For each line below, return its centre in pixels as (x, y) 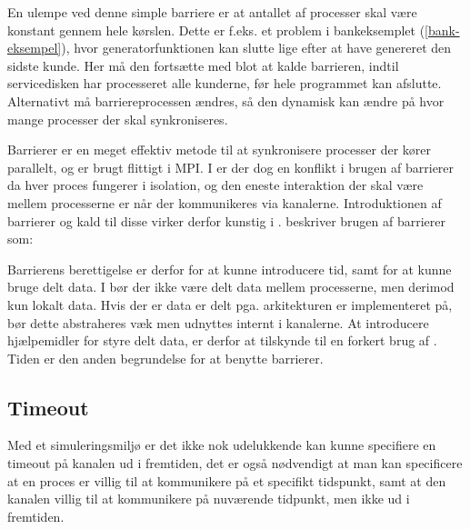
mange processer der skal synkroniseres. (118, 119)
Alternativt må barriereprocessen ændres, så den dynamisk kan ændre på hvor (226, 100)
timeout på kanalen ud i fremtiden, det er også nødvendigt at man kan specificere (235, 463)
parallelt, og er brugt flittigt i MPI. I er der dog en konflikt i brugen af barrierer (231, 167)
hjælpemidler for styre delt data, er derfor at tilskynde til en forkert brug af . (222, 340)
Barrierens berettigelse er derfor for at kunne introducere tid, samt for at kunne (230, 269)
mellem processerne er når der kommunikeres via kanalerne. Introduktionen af (225, 202)
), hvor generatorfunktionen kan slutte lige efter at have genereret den (256, 48)
